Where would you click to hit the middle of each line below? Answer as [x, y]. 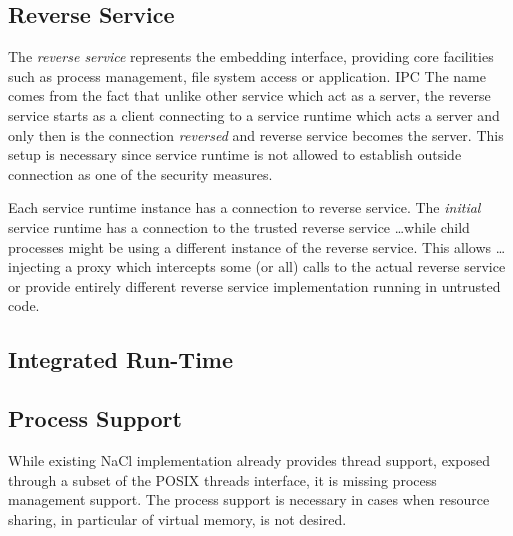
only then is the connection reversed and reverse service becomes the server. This [256, 134]
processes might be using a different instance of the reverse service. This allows [250, 246]
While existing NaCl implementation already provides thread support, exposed [249, 459]
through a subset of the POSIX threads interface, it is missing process [222, 479]
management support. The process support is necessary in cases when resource [249, 499]
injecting [34, 266]
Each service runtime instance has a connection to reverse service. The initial [244, 207]
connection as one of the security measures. [140, 173]
